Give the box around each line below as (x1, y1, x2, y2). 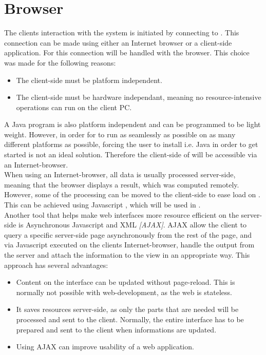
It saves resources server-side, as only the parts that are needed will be (16, 304, 239, 315)
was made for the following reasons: (4, 57, 116, 68)
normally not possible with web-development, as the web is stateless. (16, 286, 232, 297)
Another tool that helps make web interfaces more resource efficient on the (4, 209, 239, 220)
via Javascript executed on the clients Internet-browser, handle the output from (4, 239, 255, 250)
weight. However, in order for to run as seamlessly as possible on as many (4, 129, 236, 139)
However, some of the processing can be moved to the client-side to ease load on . (4, 189, 260, 200)
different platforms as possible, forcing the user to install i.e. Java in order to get (4, 139, 258, 150)
